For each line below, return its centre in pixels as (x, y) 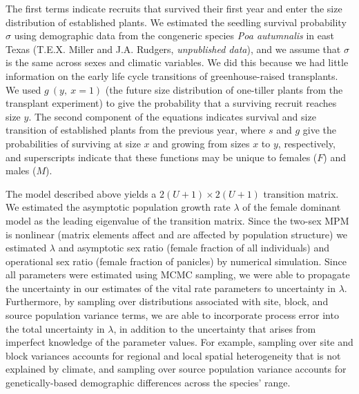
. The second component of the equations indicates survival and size (172, 116)
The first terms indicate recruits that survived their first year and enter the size (174, 8)
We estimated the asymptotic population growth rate (118, 207)
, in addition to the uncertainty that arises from (215, 328)
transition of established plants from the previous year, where (136, 130)
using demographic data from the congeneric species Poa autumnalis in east (174, 35)
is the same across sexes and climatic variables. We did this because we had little (177, 62)
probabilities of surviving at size (73, 143)
